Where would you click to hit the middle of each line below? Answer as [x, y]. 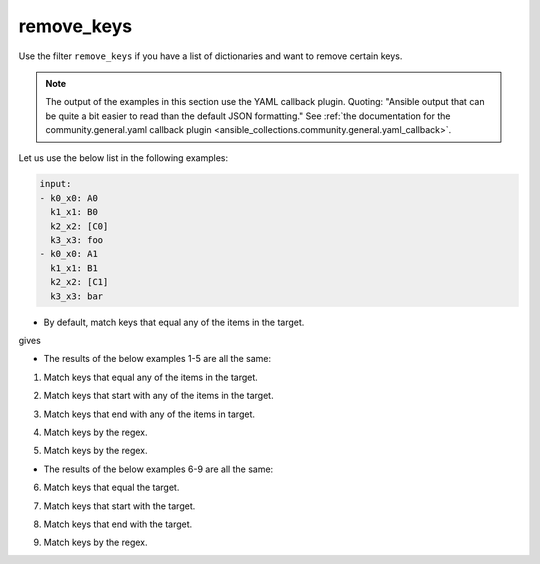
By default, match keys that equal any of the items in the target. [174, 322]
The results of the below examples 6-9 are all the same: [158, 469]
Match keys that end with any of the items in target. [149, 414]
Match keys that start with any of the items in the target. [158, 396]
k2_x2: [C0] [79, 226]
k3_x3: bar [77, 296]
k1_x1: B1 [74, 268]
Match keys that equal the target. [111, 487]
